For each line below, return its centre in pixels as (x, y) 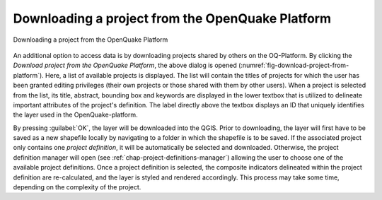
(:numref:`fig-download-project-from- (294, 65)
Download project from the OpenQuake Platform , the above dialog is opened (125, 65)
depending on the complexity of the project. (77, 187)
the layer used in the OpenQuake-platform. (75, 115)
